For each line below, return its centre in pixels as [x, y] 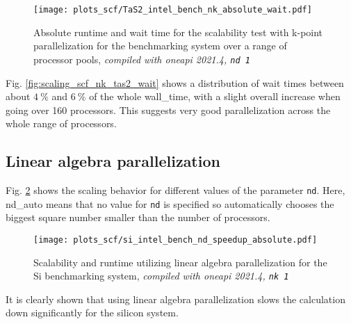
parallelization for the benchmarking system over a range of [160, 46]
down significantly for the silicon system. [92, 313]
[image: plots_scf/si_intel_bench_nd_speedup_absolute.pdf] [175, 240]
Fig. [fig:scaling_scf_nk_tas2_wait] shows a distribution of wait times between [175, 82]
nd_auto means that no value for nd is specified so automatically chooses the [170, 203]
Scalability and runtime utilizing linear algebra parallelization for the [180, 262]
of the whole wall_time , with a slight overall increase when [215, 96]
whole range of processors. [61, 123]
